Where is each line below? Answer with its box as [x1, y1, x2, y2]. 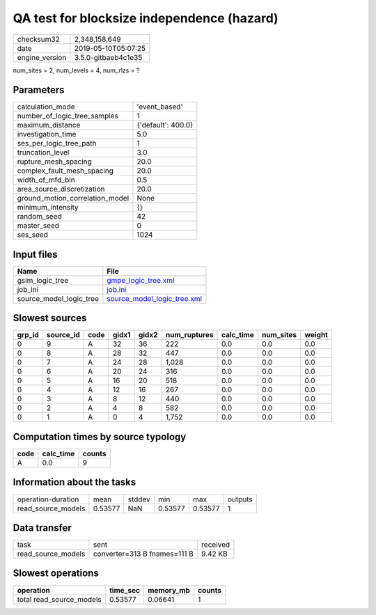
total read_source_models [17, 594, 102, 604]
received [201, 540, 230, 550]
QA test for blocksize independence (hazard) [13, 10, 279, 26]
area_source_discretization [17, 185, 105, 194]
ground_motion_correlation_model [17, 194, 130, 203]
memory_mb [147, 585, 191, 595]
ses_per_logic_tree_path [17, 139, 97, 148]
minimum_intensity [17, 203, 79, 212]
